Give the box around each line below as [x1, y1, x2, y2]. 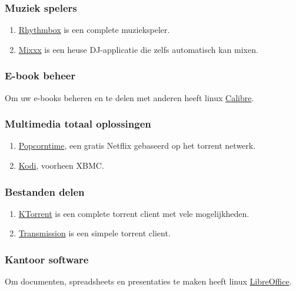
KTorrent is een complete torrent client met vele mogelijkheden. [18, 207, 250, 219]
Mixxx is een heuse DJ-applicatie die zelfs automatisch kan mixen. [18, 43, 258, 55]
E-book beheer [5, 68, 76, 83]
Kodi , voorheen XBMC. [18, 159, 104, 172]
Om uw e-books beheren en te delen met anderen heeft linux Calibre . [5, 91, 254, 103]
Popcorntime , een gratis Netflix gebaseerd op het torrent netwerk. [18, 139, 256, 152]
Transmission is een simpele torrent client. [18, 227, 171, 239]
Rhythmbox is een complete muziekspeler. [18, 24, 170, 36]
